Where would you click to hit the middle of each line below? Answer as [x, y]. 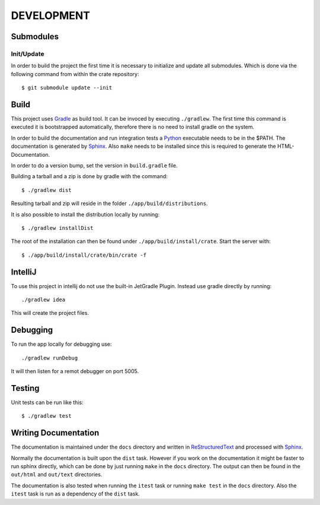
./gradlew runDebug [50, 358]
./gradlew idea [44, 299]
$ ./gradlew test [47, 416]
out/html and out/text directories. [57, 475]
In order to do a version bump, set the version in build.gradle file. [94, 165]
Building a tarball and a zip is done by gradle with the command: [89, 176]
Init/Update [28, 53]
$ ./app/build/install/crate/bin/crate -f [84, 255]
